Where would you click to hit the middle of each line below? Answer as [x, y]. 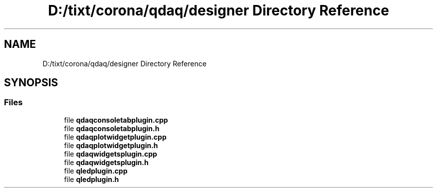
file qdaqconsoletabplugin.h [112, 128]
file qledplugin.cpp [96, 171]
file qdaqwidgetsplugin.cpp [110, 154]
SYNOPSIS [31, 83]
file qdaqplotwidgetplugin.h [111, 145]
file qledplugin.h [92, 179]
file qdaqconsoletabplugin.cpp [116, 120]
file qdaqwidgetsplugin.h [106, 162]
